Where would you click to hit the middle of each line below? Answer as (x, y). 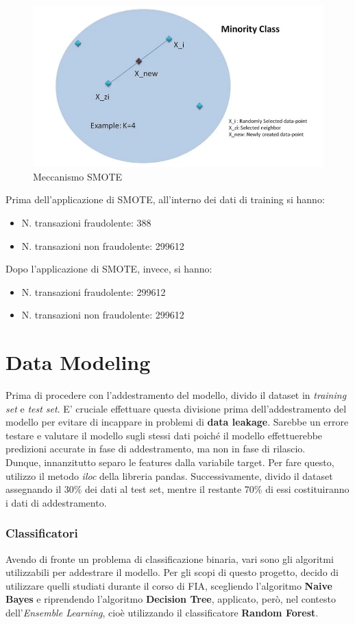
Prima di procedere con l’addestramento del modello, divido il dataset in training (176, 395)
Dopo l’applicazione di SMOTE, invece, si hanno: (109, 269)
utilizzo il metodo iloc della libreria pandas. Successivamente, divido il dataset (169, 475)
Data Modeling (78, 362)
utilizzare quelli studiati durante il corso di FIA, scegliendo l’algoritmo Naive (169, 585)
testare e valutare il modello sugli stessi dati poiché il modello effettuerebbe (164, 435)
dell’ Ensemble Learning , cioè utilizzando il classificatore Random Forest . (162, 613)
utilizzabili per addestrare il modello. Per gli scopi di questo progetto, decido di (172, 572)
